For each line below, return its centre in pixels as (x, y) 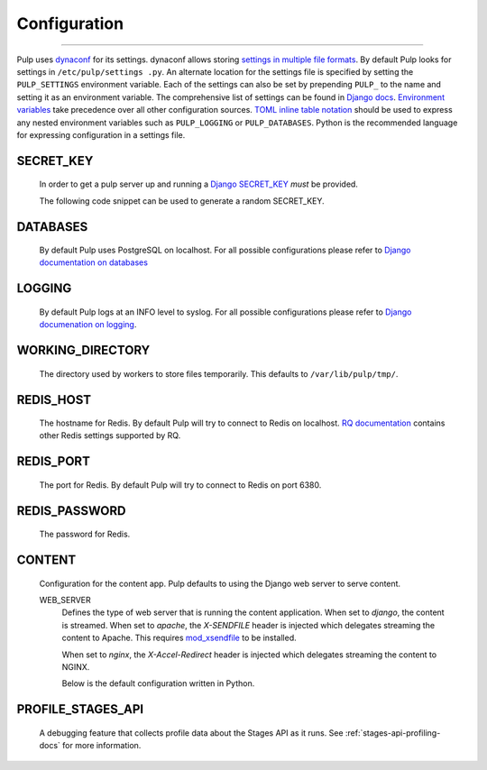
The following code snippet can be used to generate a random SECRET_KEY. (182, 201)
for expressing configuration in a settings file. (101, 134)
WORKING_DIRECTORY (83, 350)
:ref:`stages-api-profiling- (393, 733)
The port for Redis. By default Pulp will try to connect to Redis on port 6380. (180, 485)
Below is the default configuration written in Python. (158, 683)
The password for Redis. (85, 534)
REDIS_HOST (54, 400)
